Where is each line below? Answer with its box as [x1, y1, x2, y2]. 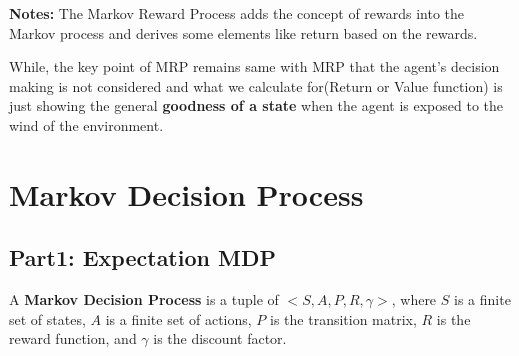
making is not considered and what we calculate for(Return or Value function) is [9, 75, 503, 96]
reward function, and [9, 328, 137, 349]
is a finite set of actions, [105, 308, 252, 329]
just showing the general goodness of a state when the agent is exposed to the [9, 95, 504, 116]
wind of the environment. [9, 114, 164, 135]
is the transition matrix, [270, 308, 417, 329]
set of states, [9, 308, 86, 329]
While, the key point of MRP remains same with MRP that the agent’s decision [9, 56, 500, 77]
